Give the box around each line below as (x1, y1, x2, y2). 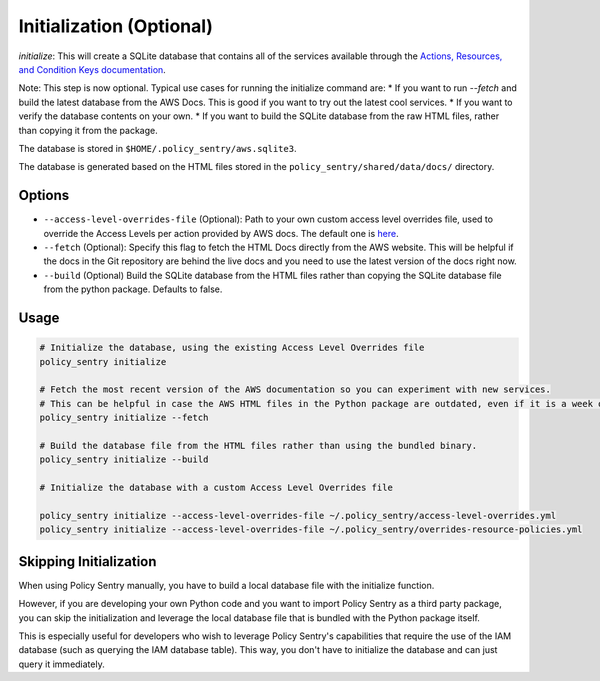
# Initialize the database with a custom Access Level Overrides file (39, 482, 394, 494)
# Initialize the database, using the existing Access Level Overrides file (39, 342, 425, 354)
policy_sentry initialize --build (39, 454, 209, 465)
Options (18, 187, 70, 204)
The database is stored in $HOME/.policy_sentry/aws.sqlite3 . (18, 142, 297, 154)
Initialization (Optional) (18, 15, 214, 37)
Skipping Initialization (18, 553, 157, 570)
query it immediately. (18, 658, 105, 670)
